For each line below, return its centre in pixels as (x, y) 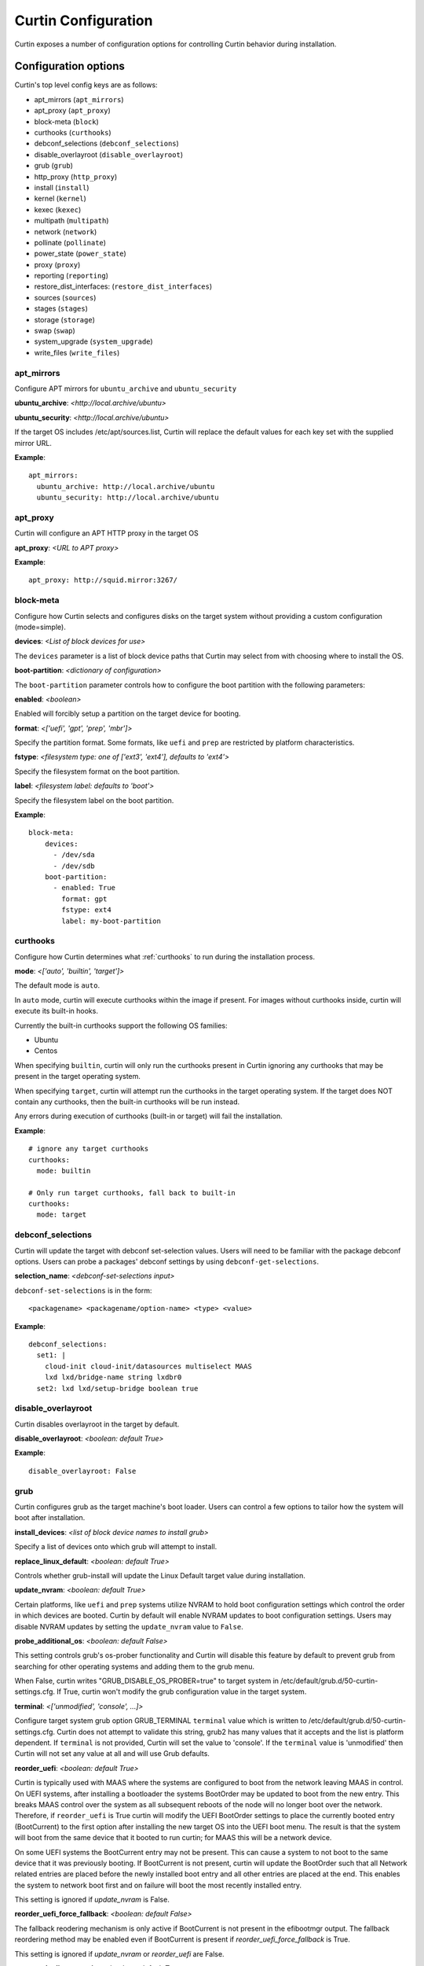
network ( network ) (66, 231)
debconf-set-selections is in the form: (83, 1290)
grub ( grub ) (54, 166)
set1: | (51, 1355)
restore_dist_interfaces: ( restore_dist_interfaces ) (123, 286)
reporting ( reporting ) (71, 276)
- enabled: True (84, 888)
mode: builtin (64, 1171)
